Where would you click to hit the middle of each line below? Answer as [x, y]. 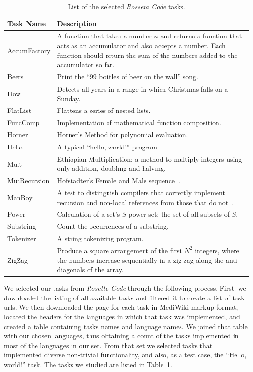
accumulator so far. [86, 65]
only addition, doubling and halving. [111, 168]
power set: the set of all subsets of [179, 214]
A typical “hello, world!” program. [108, 146]
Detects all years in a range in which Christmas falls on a [143, 88]
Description [77, 23]
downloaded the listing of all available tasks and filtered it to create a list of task [124, 297]
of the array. [105, 270]
